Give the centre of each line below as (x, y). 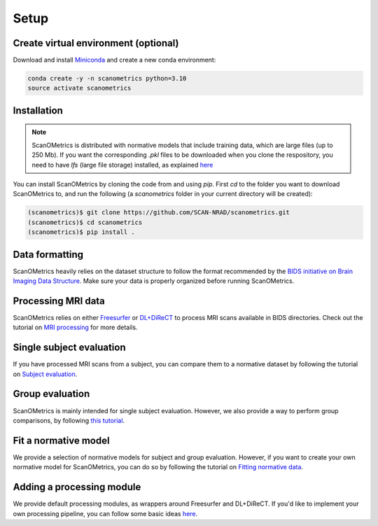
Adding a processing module (77, 487)
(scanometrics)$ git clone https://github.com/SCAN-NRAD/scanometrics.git (159, 213)
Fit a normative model (61, 440)
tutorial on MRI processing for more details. (75, 327)
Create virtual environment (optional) (96, 43)
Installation (38, 110)
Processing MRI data (59, 301)
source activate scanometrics (79, 88)
